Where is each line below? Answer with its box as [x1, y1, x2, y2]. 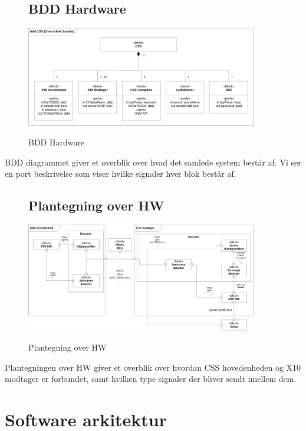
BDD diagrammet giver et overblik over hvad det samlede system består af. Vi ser [5, 155, 301, 168]
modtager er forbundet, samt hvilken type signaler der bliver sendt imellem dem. [5, 372, 297, 385]
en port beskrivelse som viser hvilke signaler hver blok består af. [5, 167, 236, 180]
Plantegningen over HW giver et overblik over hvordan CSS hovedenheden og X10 [5, 361, 301, 373]
